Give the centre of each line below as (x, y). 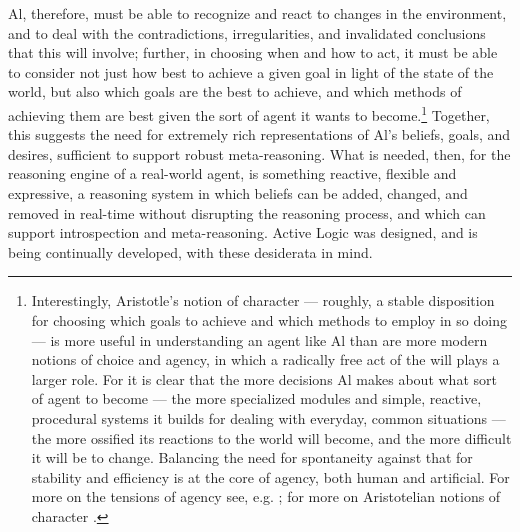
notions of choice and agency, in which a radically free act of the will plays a (265, 359)
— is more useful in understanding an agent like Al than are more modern (259, 339)
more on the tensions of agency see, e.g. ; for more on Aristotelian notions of (266, 496)
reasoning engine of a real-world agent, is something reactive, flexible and (232, 173)
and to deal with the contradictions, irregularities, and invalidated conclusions (247, 32)
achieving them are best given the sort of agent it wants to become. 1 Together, (249, 113)
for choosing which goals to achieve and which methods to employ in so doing (269, 319)
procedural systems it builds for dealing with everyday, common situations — (268, 417)
